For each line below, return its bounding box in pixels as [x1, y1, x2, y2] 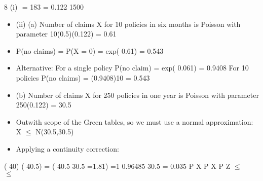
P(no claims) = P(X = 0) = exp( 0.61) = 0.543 [16, 45, 164, 56]
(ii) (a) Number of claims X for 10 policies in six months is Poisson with [16, 18, 241, 29]
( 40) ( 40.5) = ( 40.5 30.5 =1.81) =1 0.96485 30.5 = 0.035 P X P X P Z [4, 160, 231, 171]
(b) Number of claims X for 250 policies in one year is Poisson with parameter [16, 89, 259, 100]
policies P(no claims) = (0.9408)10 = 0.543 [16, 72, 150, 83]
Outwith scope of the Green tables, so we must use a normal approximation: [16, 116, 253, 127]
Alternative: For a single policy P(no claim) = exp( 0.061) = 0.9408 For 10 [16, 62, 249, 73]
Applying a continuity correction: [16, 143, 119, 154]
